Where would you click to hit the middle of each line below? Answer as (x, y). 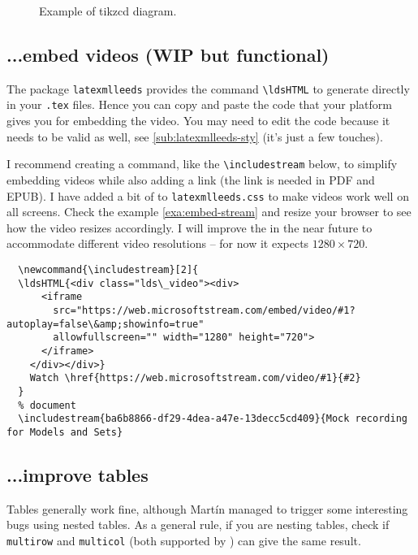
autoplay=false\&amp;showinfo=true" (106, 324)
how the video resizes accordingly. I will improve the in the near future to (190, 227)
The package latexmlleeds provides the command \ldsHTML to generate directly (208, 88)
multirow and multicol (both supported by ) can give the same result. (184, 540)
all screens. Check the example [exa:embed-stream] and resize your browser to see (209, 212)
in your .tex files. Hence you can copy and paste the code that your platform (199, 104)
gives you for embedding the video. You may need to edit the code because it (198, 121)
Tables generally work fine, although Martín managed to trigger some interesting (207, 508)
